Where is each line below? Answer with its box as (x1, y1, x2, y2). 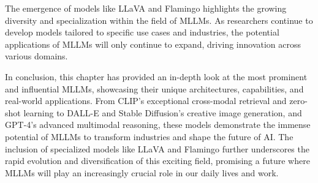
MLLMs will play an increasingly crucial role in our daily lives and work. (5, 166, 279, 179)
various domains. (5, 50, 68, 62)
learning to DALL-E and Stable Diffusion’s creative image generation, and (23, 106, 302, 119)
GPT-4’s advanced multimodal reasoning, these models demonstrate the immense (5, 118, 311, 131)
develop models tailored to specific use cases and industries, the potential (5, 26, 279, 39)
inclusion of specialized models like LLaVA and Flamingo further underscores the (5, 142, 309, 155)
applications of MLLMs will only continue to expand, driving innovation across (5, 37, 301, 50)
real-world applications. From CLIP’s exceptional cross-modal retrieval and (5, 94, 287, 107)
